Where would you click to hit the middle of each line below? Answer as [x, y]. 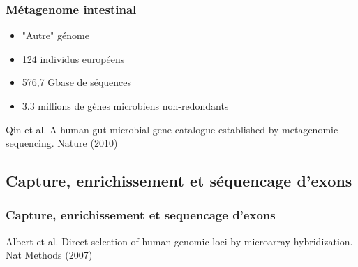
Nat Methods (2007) [49, 255]
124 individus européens [73, 58]
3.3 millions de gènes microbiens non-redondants [125, 106]
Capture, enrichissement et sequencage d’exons [141, 215]
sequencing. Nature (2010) [62, 143]
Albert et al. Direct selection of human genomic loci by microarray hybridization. [179, 241]
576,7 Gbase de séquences [77, 82]
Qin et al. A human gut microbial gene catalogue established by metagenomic [172, 129]
